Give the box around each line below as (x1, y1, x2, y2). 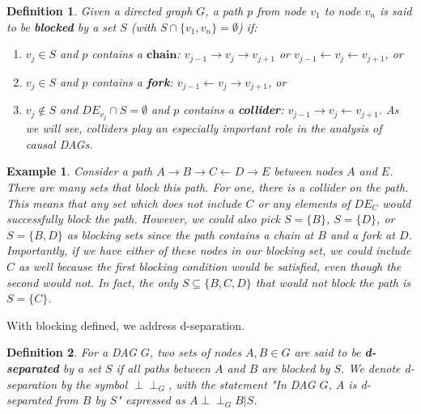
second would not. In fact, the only (6, 273, 178, 290)
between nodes (274, 163, 343, 180)
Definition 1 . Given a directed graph (6, 2, 193, 19)
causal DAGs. (25, 135, 93, 152)
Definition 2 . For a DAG (6, 344, 137, 361)
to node (324, 2, 361, 19)
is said (380, 2, 412, 19)
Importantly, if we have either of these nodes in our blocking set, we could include (6, 242, 411, 259)
